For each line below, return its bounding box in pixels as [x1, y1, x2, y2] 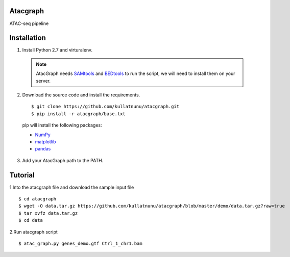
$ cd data [18, 217, 43, 223]
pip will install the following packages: [22, 122, 102, 128]
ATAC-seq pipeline [9, 20, 49, 27]
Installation [9, 34, 46, 42]
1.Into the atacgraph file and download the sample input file [9, 184, 134, 190]
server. [36, 78, 51, 84]
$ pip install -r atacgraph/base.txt [31, 111, 126, 117]
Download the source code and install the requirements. [22, 92, 140, 98]
